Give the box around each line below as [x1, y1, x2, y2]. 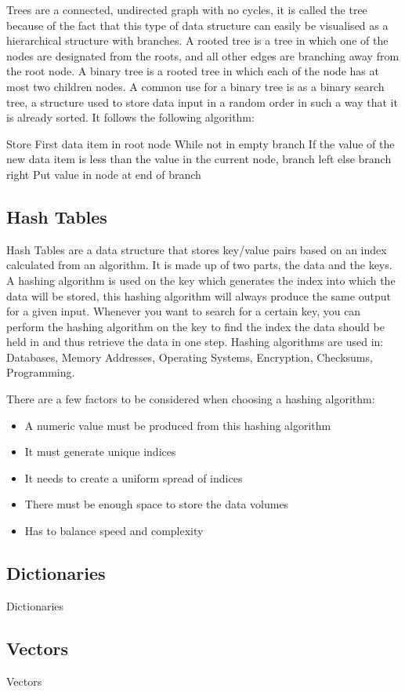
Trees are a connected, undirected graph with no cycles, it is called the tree [6, 2, 367, 17]
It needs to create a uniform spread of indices [24, 469, 243, 486]
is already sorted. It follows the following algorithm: [6, 109, 255, 126]
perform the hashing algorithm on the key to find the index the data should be [6, 318, 385, 334]
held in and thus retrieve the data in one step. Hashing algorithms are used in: [6, 333, 384, 350]
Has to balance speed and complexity [24, 523, 204, 539]
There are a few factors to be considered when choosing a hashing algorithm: [6, 391, 375, 407]
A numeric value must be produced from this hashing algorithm [24, 417, 331, 433]
